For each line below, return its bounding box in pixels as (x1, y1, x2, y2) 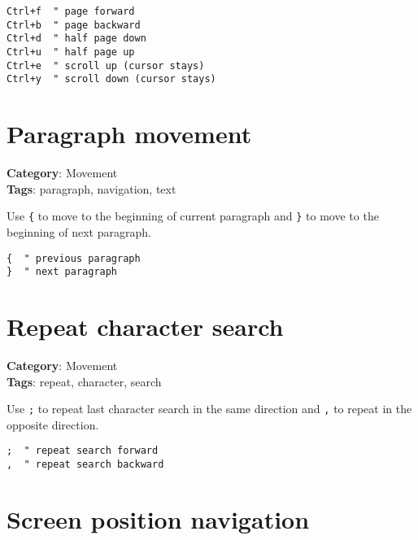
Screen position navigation (7, 502, 310, 535)
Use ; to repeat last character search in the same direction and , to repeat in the (7, 400, 412, 417)
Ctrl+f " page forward (7, 6, 135, 17)
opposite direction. (7, 416, 99, 433)
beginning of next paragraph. (7, 223, 151, 240)
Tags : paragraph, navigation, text (7, 180, 176, 197)
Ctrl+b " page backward (7, 19, 141, 31)
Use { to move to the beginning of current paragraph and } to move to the (7, 207, 379, 224)
